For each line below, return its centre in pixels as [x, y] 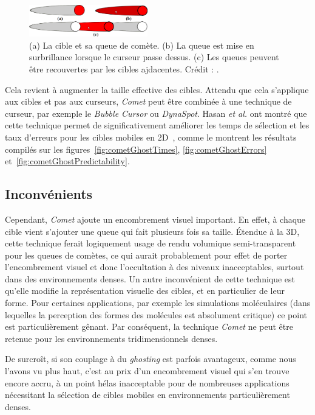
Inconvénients [49, 194]
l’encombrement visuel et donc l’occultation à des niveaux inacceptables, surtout [154, 267]
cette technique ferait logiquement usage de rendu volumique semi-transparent [151, 243]
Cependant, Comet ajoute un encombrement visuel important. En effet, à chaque [155, 219]
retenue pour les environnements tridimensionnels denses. [111, 338]
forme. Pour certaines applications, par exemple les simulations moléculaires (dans [158, 303]
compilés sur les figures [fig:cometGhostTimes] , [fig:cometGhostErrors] [136, 149]
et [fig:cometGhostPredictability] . [67, 161]
